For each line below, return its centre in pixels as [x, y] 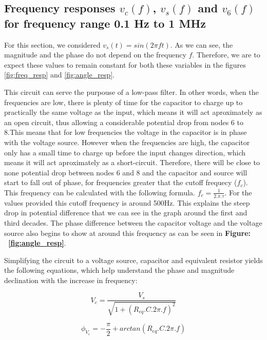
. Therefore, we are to [226, 55]
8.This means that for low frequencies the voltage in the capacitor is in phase [126, 132]
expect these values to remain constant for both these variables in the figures [125, 64]
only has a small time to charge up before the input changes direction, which [125, 152]
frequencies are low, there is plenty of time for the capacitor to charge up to [123, 102]
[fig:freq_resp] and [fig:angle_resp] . [60, 75]
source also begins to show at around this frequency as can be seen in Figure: [128, 233]
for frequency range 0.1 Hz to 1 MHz [105, 23]
